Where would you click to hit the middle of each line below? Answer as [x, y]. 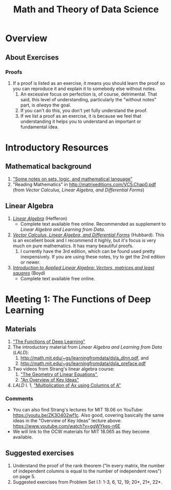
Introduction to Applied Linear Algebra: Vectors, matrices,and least [83, 267]
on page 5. [24, 476]
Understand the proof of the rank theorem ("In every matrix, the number [89, 465]
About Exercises [32, 57]
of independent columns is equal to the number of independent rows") [87, 471]
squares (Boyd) [29, 273]
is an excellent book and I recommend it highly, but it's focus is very [84, 240]
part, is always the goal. [46, 105]
